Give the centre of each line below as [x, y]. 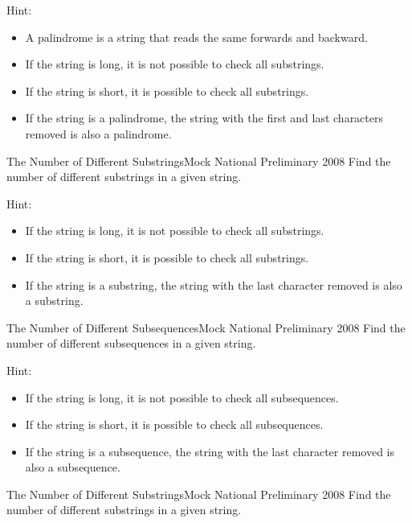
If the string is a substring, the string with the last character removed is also [214, 284]
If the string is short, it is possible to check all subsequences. [174, 424]
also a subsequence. [73, 467]
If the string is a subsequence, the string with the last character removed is [210, 451]
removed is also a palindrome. [98, 133]
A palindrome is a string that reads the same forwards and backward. [196, 37]
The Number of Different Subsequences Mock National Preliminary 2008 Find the [206, 327]
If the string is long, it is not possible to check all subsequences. [182, 397]
